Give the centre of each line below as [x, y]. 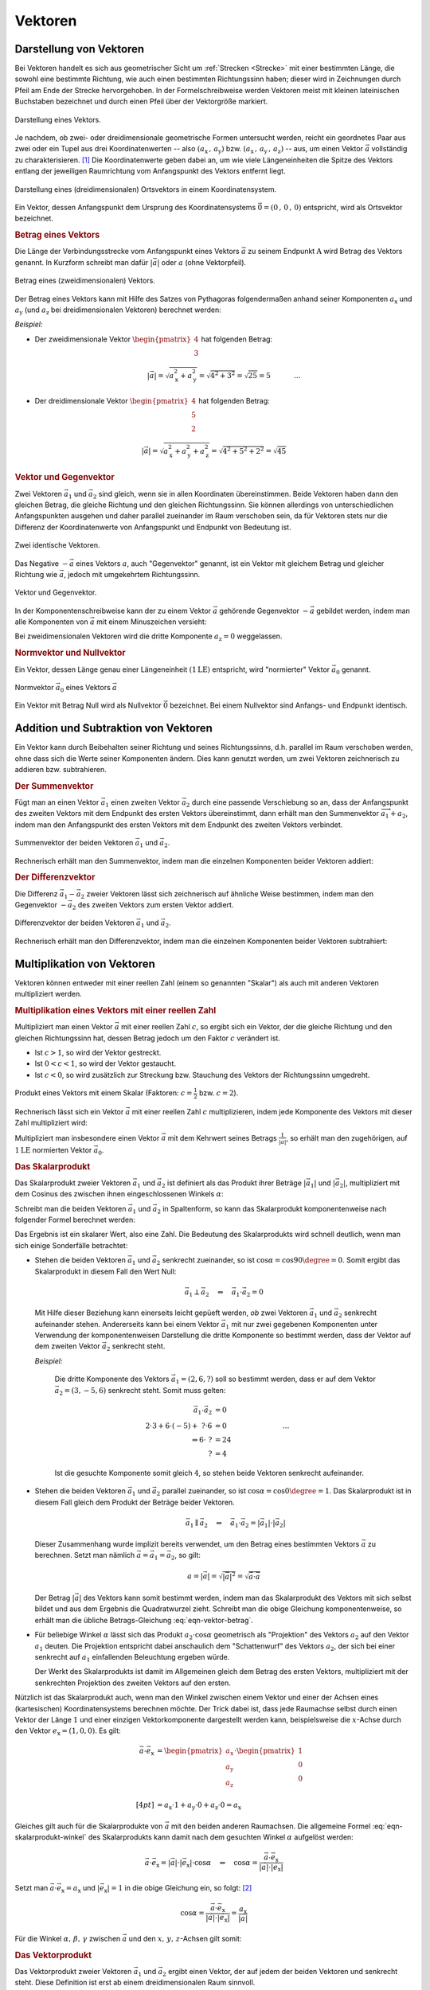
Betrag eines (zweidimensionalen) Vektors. [85, 281]
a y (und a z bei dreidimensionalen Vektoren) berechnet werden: [118, 310]
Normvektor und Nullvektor [70, 653]
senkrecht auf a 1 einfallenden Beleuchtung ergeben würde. [132, 1658]
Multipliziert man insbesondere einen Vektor [87, 1137]
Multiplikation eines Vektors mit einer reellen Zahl [115, 1010]
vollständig [389, 149]
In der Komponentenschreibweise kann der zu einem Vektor [113, 611]
